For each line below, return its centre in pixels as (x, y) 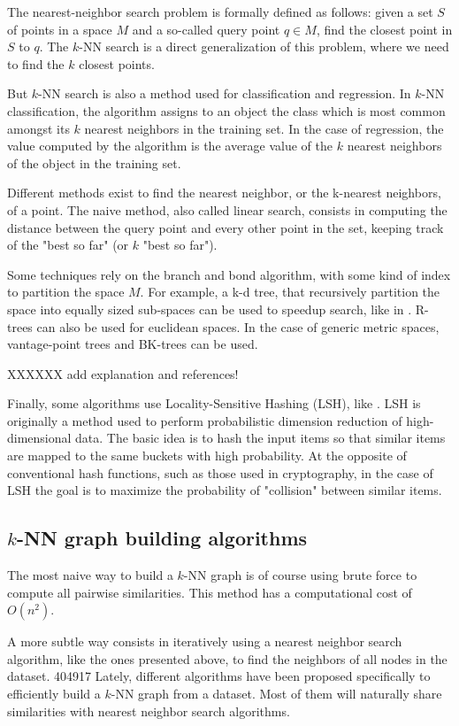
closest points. (117, 63)
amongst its (38, 128)
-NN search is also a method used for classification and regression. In (225, 93)
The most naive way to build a (90, 575)
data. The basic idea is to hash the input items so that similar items (260, 438)
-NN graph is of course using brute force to (300, 575)
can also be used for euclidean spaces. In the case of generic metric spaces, (238, 326)
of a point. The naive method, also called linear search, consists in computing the (227, 209)
